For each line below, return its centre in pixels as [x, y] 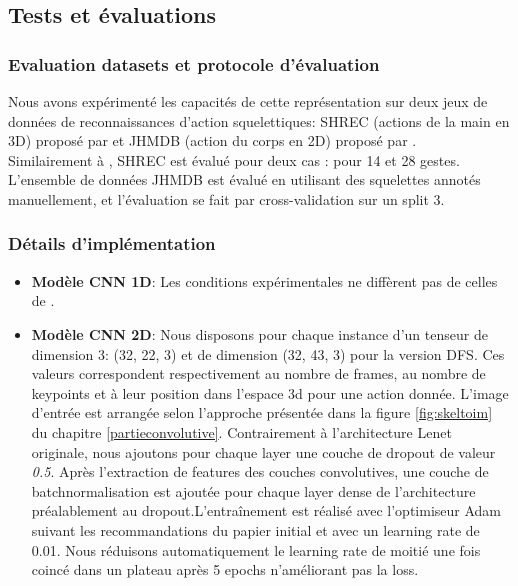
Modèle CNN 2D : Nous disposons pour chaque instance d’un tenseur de [259, 333]
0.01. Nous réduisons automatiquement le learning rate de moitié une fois [256, 549]
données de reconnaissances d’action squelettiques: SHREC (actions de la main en [259, 120]
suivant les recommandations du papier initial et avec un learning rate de [255, 529]
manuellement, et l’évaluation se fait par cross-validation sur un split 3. [226, 198]
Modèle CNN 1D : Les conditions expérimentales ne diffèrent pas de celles [264, 280]
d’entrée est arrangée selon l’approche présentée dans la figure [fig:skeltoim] [262, 412]
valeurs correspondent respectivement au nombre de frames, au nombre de [258, 373]
